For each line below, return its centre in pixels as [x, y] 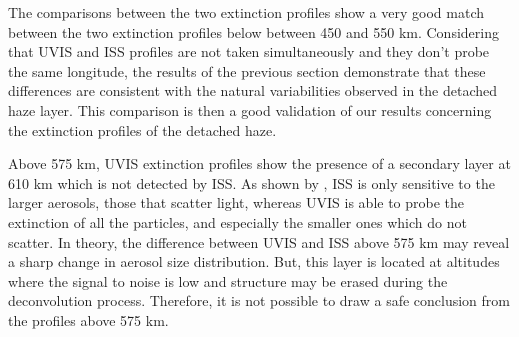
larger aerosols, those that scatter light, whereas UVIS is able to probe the [236, 202]
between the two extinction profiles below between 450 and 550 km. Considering [253, 31]
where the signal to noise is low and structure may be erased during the [228, 280]
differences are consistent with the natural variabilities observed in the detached [253, 90]
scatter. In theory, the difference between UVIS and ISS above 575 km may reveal [259, 241]
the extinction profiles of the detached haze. [142, 129]
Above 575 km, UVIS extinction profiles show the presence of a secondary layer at [259, 163]
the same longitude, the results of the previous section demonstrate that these [247, 70]
